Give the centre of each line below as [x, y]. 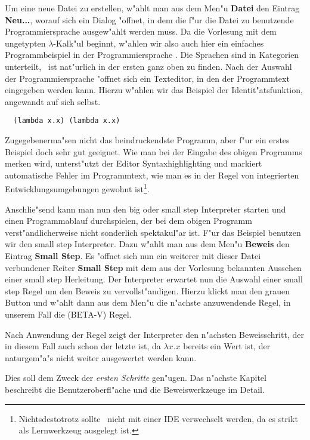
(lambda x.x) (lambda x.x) [67, 121]
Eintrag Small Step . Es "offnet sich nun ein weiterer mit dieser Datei [133, 256]
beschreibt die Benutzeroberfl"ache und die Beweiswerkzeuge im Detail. [135, 389]
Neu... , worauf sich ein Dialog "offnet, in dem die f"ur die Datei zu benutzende [149, 19]
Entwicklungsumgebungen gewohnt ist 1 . [77, 188]
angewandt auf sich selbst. [53, 101]
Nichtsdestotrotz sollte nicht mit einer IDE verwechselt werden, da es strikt [158, 418]
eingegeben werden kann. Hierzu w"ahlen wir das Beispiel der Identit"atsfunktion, [154, 90]
